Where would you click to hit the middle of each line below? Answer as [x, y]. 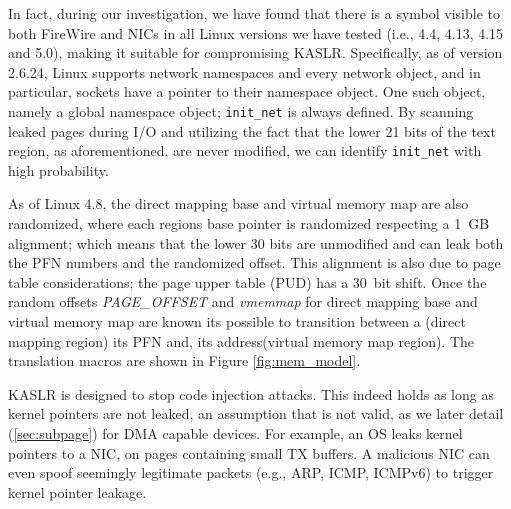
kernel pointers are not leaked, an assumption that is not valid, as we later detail [256, 413]
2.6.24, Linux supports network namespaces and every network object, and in [244, 71]
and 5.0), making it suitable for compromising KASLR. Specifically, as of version [255, 52]
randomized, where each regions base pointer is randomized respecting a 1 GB [249, 223]
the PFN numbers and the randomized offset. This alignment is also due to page [254, 262]
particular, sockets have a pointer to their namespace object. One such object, [247, 91]
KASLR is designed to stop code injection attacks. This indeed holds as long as [251, 393]
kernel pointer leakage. [77, 491]
